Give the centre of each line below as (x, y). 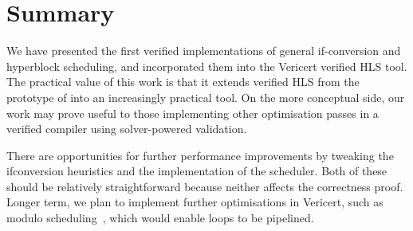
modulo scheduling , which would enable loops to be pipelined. (160, 218)
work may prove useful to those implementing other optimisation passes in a (193, 113)
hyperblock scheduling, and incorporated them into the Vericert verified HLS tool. (207, 66)
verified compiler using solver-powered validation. (127, 129)
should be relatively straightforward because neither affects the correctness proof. (205, 186)
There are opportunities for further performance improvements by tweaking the (200, 155)
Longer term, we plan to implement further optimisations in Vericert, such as (195, 202)
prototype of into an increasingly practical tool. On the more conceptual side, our (206, 97)
